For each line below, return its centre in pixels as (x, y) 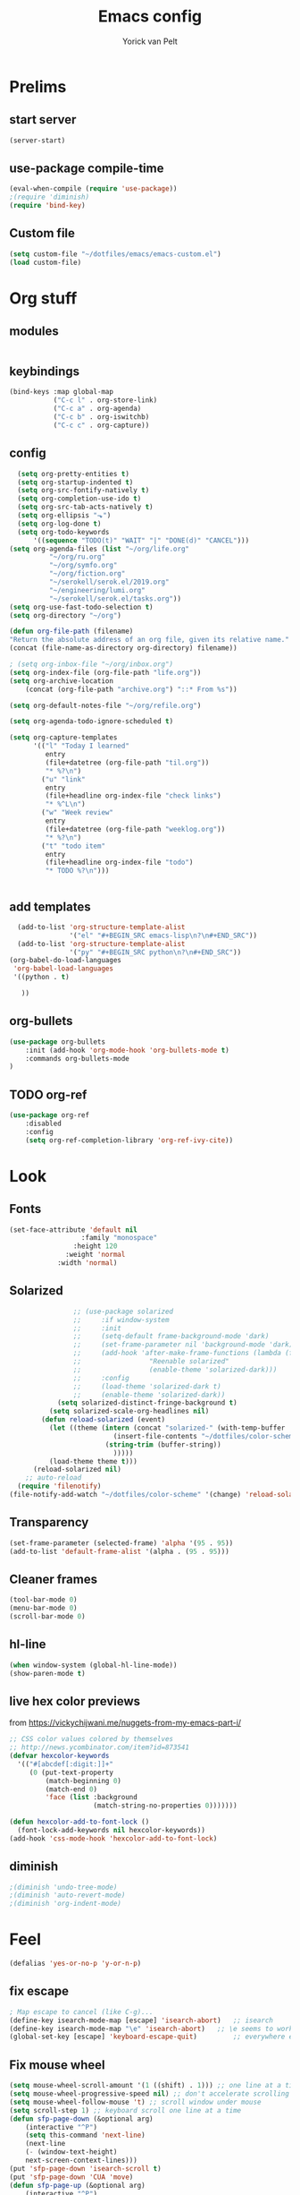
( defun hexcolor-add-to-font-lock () (79, 1822)
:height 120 (95, 1246)
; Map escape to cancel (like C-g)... (81, 2011)
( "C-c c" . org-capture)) (101, 425)
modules (34, 332)
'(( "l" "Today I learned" (81, 746)
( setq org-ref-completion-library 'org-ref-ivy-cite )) (129, 1140)
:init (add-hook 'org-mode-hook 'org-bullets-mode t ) (127, 1050)
